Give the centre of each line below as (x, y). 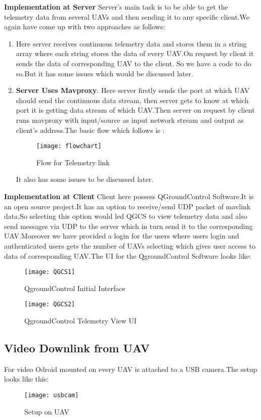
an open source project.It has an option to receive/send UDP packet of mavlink (127, 206)
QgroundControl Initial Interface (75, 288)
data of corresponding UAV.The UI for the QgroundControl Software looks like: (128, 255)
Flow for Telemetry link (73, 162)
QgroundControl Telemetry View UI (80, 321)
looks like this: (27, 379)
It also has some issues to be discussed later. (85, 179)
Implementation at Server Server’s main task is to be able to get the (116, 7)
